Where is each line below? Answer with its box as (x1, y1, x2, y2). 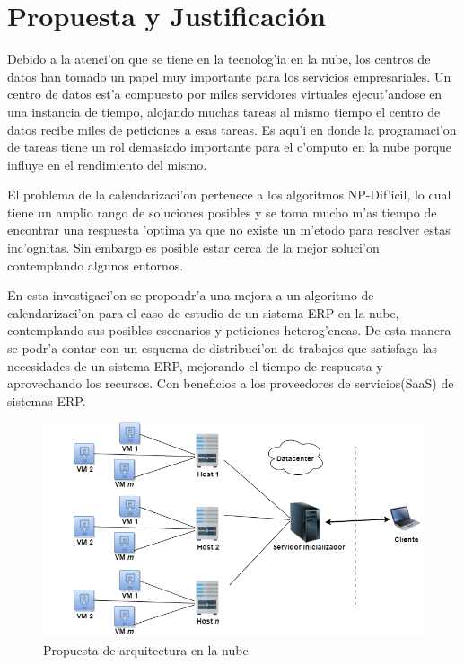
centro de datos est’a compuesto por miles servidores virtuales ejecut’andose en (7, 84, 442, 103)
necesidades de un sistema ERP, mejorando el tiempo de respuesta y (7, 356, 383, 375)
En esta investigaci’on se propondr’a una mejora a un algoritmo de (7, 286, 374, 305)
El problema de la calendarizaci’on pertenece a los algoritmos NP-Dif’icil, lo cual (7, 185, 451, 204)
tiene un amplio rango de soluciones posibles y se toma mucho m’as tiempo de (7, 202, 437, 221)
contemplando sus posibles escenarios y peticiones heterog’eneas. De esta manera (7, 321, 451, 340)
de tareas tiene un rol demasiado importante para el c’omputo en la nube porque (7, 137, 452, 156)
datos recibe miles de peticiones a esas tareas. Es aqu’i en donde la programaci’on (7, 120, 457, 138)
